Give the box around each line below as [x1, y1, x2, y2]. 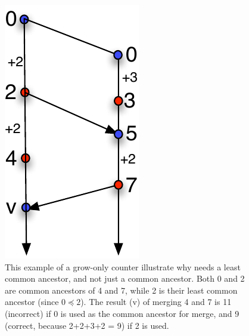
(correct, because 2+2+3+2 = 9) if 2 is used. [5, 319, 169, 331]
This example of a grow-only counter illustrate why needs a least [5, 260, 241, 273]
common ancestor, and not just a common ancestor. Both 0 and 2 [5, 272, 245, 285]
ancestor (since [5, 295, 59, 308]
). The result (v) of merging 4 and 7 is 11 [80, 295, 232, 308]
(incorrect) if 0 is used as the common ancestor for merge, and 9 [5, 307, 239, 319]
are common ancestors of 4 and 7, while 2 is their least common [5, 283, 238, 296]
